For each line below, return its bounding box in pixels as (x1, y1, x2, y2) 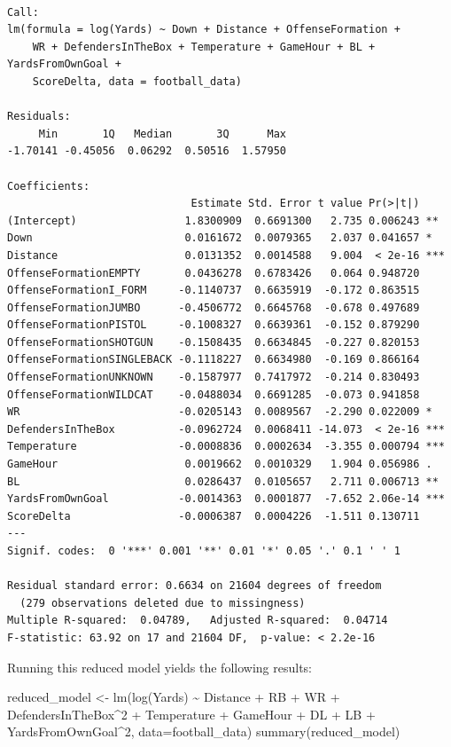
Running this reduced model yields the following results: (7, 657, 312, 676)
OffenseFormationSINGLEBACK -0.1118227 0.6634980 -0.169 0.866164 (7, 353, 420, 366)
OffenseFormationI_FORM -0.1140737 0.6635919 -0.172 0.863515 (7, 284, 420, 297)
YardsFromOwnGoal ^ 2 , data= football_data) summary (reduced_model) (7, 722, 400, 741)
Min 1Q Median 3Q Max (38, 127, 286, 140)
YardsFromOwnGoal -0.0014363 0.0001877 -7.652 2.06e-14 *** (7, 492, 445, 506)
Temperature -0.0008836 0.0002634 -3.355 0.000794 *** (7, 440, 445, 453)
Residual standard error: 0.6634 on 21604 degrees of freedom (7, 579, 382, 593)
